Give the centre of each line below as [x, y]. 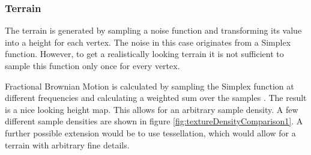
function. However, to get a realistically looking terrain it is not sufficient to [144, 54]
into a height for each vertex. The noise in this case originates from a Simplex [148, 42]
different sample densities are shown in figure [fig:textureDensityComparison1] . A [154, 121]
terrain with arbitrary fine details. [67, 144]
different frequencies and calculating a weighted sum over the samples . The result [156, 98]
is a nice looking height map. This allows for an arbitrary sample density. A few [152, 109]
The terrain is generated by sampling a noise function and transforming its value [153, 30]
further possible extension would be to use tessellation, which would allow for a [150, 132]
